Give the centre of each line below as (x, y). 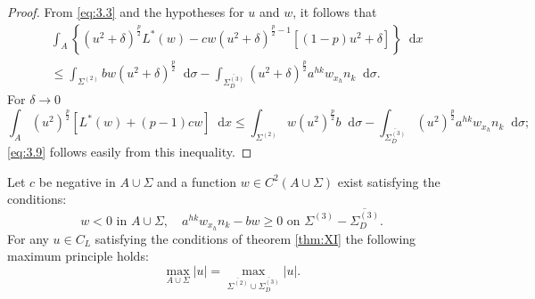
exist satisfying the (389, 181)
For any (28, 238)
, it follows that (335, 12)
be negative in (77, 181)
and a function (197, 181)
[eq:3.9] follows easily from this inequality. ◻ (130, 152)
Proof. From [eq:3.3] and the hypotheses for (126, 12)
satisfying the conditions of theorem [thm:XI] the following (255, 238)
